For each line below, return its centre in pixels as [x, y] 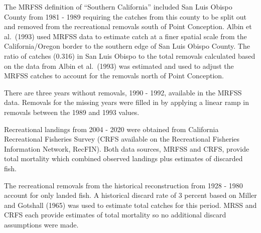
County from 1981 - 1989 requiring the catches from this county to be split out [125, 16]
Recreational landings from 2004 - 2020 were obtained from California [111, 129]
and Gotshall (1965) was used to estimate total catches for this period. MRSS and [130, 205]
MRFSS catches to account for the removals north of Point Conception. [114, 76]
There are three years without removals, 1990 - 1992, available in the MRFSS [123, 92]
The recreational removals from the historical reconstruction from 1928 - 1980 [123, 185]
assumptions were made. [41, 224]
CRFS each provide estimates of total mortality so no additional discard [115, 215]
